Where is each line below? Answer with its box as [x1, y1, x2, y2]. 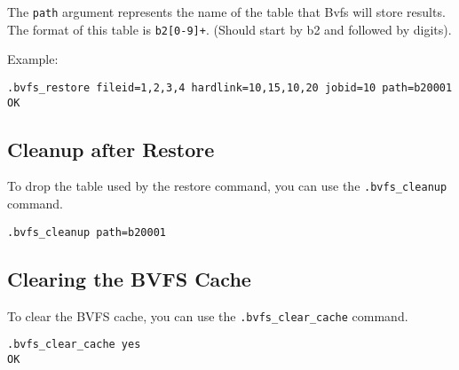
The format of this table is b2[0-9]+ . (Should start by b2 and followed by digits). [7, 20, 452, 38]
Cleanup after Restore [7, 135, 215, 162]
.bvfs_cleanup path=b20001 [7, 225, 166, 239]
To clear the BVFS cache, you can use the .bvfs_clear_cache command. [7, 306, 408, 325]
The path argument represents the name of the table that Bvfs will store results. [7, 3, 446, 20]
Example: [7, 50, 59, 68]
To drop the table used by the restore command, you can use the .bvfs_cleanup [7, 177, 447, 195]
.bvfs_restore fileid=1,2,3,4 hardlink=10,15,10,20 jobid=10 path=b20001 [7, 81, 453, 94]
